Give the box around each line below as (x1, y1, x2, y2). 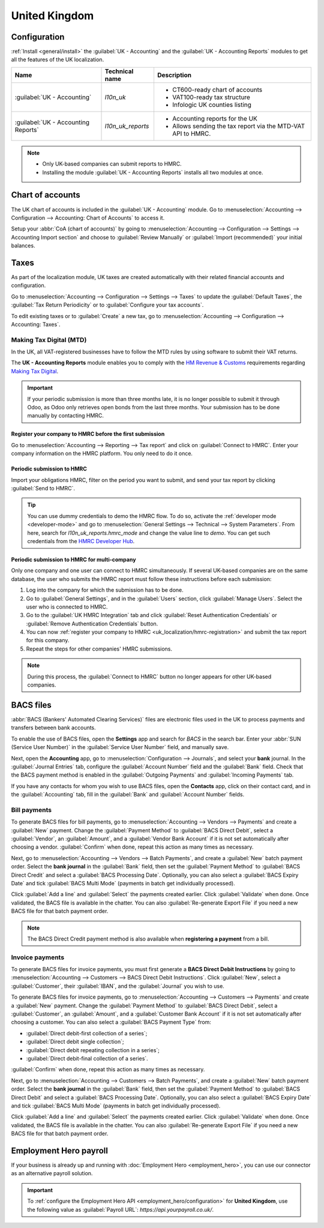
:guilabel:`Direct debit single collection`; (26, 1038, 124, 1046)
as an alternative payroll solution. (11, 1170, 93, 1177)
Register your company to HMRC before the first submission (11, 430, 165, 438)
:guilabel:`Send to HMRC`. (11, 485, 75, 492)
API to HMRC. (172, 129, 211, 137)
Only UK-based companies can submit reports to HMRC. (42, 160, 182, 167)
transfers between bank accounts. (11, 724, 96, 732)
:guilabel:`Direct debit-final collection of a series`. (26, 1055, 148, 1062)
